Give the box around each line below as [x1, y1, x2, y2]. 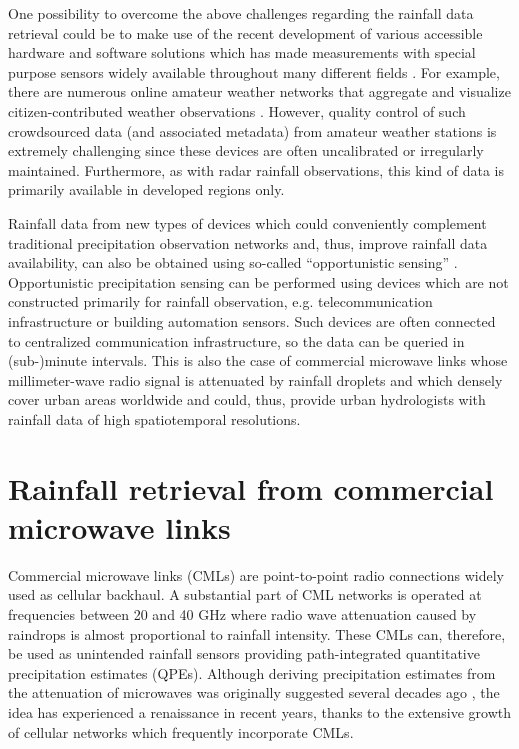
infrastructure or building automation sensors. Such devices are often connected [8, 310, 496, 331]
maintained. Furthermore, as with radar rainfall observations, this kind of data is [8, 159, 504, 180]
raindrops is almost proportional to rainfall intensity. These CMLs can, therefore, [8, 623, 506, 644]
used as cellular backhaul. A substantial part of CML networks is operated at [8, 584, 482, 605]
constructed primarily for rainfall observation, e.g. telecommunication [8, 291, 433, 312]
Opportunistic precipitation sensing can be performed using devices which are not [8, 271, 509, 292]
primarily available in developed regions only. [8, 179, 285, 200]
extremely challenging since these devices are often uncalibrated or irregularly [8, 140, 484, 161]
